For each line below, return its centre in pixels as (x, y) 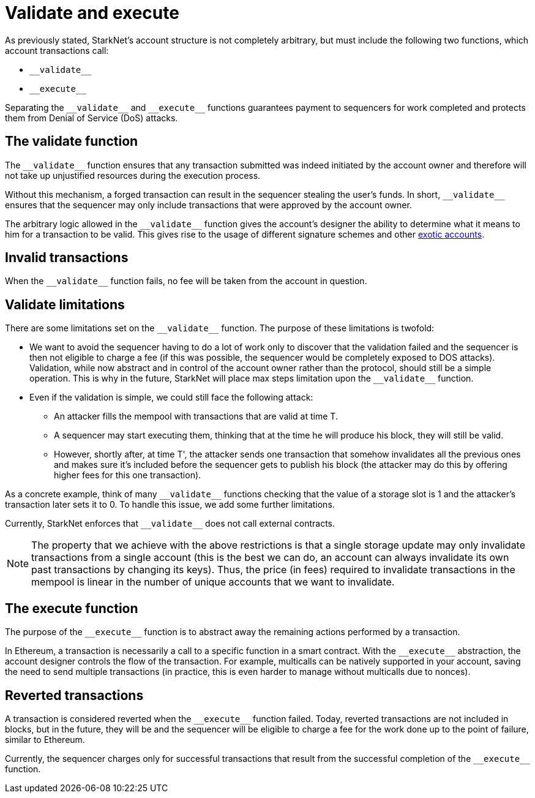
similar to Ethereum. (45, 739)
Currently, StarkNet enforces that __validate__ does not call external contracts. (170, 524)
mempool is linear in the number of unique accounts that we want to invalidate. (213, 582)
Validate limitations (65, 304)
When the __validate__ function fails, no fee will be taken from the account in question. (186, 281)
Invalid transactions (67, 258)
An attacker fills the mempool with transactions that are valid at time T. (196, 416)
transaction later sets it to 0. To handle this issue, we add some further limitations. (170, 505)
